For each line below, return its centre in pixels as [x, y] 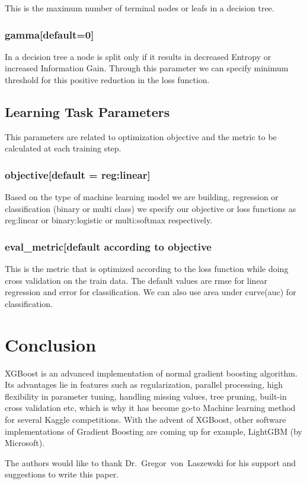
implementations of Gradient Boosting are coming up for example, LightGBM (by [153, 431]
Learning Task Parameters [87, 111]
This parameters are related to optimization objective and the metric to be [141, 136]
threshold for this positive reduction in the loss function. [107, 80]
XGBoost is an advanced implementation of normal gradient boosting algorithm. [151, 373]
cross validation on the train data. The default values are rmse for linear [136, 280]
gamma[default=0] [49, 34]
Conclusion [51, 344]
